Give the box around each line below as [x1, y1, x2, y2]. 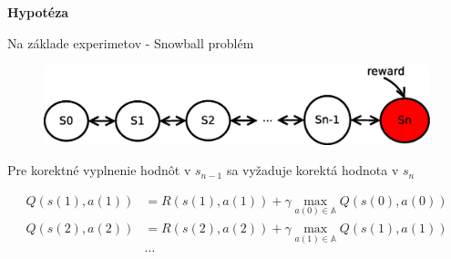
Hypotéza [7, 3, 69, 21]
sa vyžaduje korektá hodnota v [226, 161, 399, 180]
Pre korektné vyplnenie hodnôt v [7, 161, 191, 180]
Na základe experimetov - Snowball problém [7, 33, 254, 52]
